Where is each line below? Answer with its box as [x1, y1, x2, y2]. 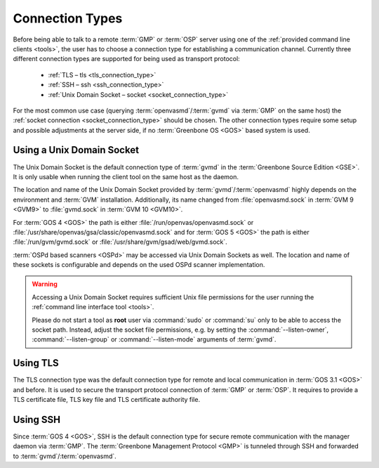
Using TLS [13, 357, 59, 369]
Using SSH [13, 413, 61, 425]
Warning [32, 280, 58, 288]
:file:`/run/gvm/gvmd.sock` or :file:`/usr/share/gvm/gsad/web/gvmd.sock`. [13, 238, 227, 246]
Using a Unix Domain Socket [13, 144, 140, 156]
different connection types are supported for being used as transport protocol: [13, 55, 240, 63]
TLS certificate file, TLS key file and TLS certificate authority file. [13, 396, 200, 404]
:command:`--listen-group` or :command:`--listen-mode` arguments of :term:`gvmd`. [32, 335, 277, 344]
